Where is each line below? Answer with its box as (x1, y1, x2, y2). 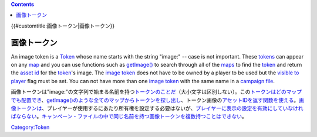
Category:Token (11, 124, 50, 131)
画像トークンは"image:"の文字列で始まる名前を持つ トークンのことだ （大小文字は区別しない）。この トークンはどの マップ (11, 88, 302, 95)
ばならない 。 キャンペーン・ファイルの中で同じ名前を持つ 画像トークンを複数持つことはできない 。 (11, 113, 248, 120)
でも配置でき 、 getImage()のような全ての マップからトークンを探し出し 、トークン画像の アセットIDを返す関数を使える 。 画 (11, 97, 305, 104)
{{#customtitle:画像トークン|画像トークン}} (11, 22, 115, 29)
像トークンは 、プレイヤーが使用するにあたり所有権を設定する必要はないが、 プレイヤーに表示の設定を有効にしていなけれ (11, 105, 303, 112)
